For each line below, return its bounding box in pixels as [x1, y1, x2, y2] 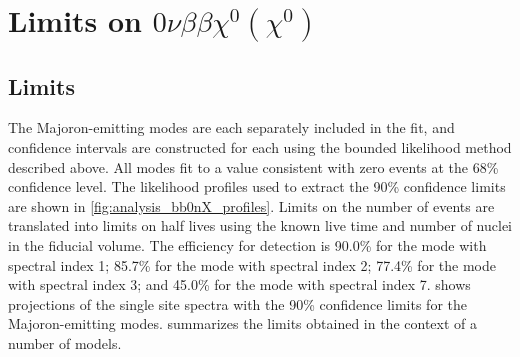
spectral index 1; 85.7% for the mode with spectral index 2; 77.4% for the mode [8, 254, 496, 275]
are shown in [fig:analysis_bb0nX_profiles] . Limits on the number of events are [8, 195, 495, 216]
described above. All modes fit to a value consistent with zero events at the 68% [8, 156, 499, 177]
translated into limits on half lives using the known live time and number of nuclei [8, 215, 513, 236]
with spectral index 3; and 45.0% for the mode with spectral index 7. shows [8, 274, 471, 295]
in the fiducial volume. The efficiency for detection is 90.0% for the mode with [8, 234, 487, 255]
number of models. [8, 332, 122, 353]
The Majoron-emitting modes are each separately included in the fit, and [8, 117, 455, 138]
